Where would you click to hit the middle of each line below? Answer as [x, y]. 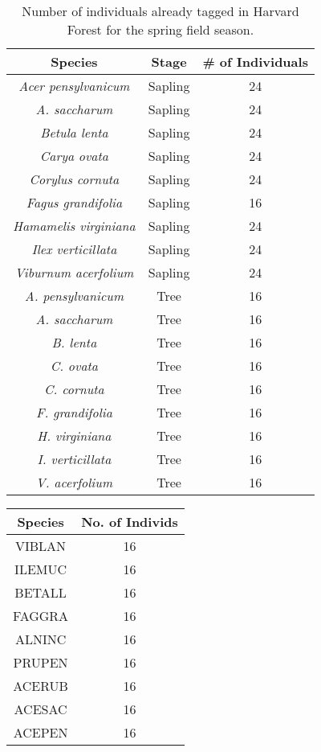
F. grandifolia [74, 412]
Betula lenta [74, 132]
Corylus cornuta [74, 179]
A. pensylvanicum [74, 296]
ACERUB [41, 686]
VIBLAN [41, 546]
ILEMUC [41, 569]
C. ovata [74, 366]
